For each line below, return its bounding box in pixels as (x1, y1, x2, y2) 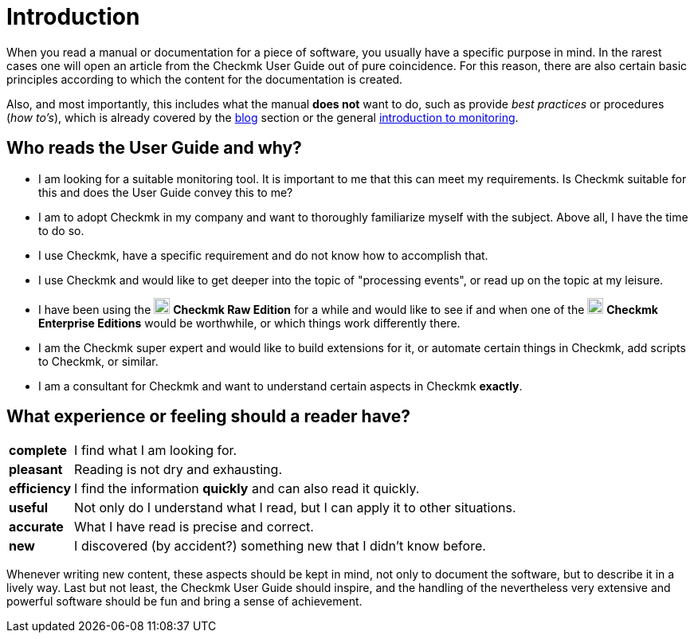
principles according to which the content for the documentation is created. (6, 72, 403, 86)
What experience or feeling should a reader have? (6, 406, 410, 427)
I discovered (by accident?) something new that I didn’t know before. (74, 538, 486, 555)
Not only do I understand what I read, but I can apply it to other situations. (74, 500, 516, 516)
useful (9, 500, 49, 516)
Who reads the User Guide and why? (6, 138, 302, 159)
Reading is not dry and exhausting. (74, 461, 282, 478)
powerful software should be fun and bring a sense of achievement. (6, 594, 363, 609)
